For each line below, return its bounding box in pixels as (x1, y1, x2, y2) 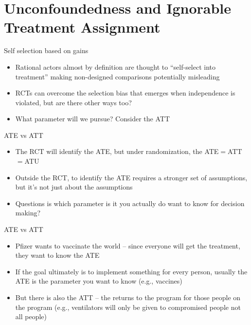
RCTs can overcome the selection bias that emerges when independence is (15, 88, 235, 98)
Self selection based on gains (4, 45, 89, 56)
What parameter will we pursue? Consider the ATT (15, 114, 170, 124)
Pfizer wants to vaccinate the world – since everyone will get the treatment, (15, 240, 240, 250)
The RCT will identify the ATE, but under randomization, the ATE (15, 146, 219, 156)
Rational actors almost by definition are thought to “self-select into (15, 61, 216, 72)
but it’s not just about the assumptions (15, 182, 133, 192)
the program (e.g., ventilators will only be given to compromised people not (15, 302, 241, 312)
